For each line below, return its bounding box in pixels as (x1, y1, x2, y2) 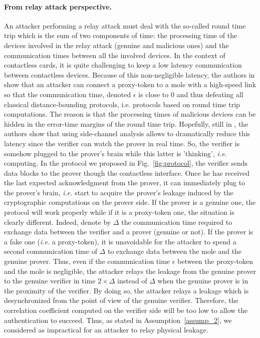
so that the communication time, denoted (4, 89, 131, 99)
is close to (138, 89, 169, 99)
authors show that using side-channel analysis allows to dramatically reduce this (4, 128, 250, 139)
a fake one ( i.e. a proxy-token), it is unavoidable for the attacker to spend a (4, 236, 236, 246)
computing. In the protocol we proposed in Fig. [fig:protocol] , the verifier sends (4, 158, 248, 168)
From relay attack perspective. (4, 1, 112, 12)
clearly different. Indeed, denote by (4, 216, 111, 227)
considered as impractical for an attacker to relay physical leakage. (4, 324, 208, 335)
